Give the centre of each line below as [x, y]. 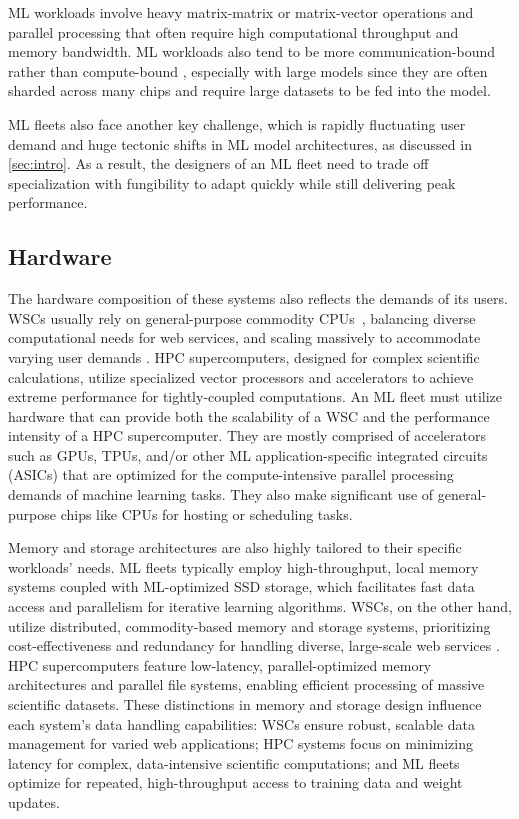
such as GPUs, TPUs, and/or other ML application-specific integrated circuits [248, 454]
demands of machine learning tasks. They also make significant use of [221, 494]
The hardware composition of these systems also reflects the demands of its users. [258, 298]
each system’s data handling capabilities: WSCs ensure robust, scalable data [241, 723]
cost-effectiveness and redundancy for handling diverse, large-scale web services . [254, 645]
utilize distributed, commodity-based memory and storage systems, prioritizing [249, 625]
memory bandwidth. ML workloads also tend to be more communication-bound [251, 51]
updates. [34, 801]
